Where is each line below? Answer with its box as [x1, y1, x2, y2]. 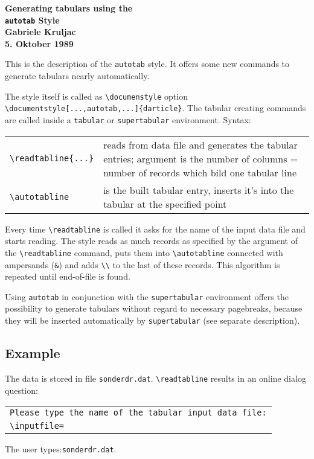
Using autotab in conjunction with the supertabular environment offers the [5, 290, 289, 303]
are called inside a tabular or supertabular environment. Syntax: [5, 114, 251, 126]
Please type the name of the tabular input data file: [10, 408, 267, 418]
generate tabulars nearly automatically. [5, 69, 150, 82]
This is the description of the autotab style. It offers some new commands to [5, 57, 290, 70]
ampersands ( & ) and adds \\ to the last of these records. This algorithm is [5, 258, 280, 271]
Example [5, 344, 60, 362]
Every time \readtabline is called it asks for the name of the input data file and [5, 222, 306, 235]
